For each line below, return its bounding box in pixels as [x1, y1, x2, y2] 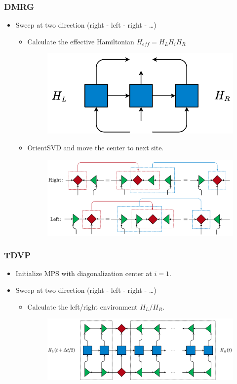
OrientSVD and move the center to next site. [27, 142, 164, 153]
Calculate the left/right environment [27, 301, 138, 312]
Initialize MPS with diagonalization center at [15, 268, 152, 279]
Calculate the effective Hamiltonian [27, 36, 134, 46]
